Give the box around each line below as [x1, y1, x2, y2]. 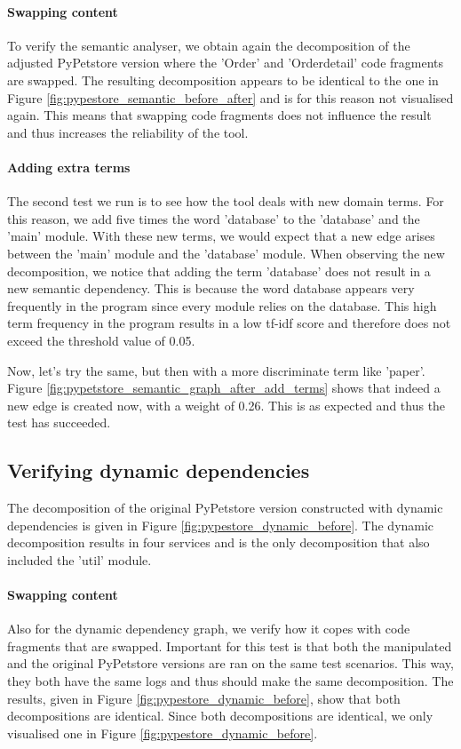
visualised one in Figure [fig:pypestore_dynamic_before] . [7, 723, 318, 742]
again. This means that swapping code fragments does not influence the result [7, 106, 432, 124]
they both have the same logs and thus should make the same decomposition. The [7, 672, 454, 690]
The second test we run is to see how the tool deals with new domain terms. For [7, 192, 444, 211]
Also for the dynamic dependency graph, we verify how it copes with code [7, 619, 410, 638]
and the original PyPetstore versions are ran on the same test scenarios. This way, [7, 654, 454, 673]
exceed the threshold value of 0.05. [7, 331, 195, 349]
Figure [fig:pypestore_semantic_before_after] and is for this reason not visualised [7, 88, 454, 107]
